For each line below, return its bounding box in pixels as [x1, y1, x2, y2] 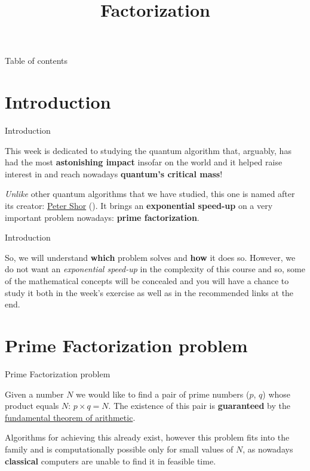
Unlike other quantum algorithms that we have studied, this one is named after [5, 187, 295, 200]
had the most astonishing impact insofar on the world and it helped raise [5, 156, 283, 168]
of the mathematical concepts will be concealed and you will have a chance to [5, 275, 289, 287]
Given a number [5, 387, 64, 400]
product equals [5, 399, 59, 412]
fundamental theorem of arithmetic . [5, 411, 136, 423]
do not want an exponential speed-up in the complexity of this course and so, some [5, 263, 305, 275]
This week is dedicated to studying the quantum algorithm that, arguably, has [5, 144, 291, 156]
